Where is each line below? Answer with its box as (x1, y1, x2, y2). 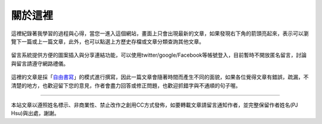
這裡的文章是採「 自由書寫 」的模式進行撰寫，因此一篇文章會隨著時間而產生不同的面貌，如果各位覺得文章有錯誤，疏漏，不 (11, 73, 309, 80)
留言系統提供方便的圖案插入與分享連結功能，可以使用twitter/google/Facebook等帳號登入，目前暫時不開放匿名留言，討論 (11, 51, 307, 59)
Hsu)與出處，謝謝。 (11, 110, 60, 117)
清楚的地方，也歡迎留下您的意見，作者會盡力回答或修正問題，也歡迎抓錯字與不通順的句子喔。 (11, 82, 241, 89)
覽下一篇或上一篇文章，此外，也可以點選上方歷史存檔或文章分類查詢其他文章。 (11, 38, 205, 45)
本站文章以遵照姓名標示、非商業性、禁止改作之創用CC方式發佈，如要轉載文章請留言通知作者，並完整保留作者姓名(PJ (11, 101, 298, 108)
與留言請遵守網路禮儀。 (11, 60, 69, 67)
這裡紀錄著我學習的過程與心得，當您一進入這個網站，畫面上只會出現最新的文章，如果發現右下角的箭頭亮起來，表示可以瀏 (11, 30, 309, 37)
